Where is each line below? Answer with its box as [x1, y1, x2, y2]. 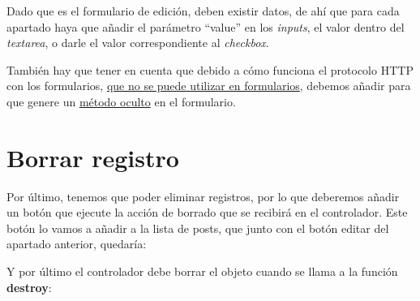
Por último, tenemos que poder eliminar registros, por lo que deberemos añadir [6, 187, 400, 204]
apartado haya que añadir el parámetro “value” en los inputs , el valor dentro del [6, 18, 405, 35]
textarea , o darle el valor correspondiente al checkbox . [6, 34, 269, 51]
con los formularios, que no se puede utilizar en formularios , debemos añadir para [6, 77, 411, 94]
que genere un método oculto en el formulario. [6, 92, 236, 110]
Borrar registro [6, 140, 179, 174]
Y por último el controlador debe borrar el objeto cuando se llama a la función [6, 263, 398, 280]
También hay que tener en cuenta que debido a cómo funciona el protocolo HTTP [6, 61, 414, 78]
